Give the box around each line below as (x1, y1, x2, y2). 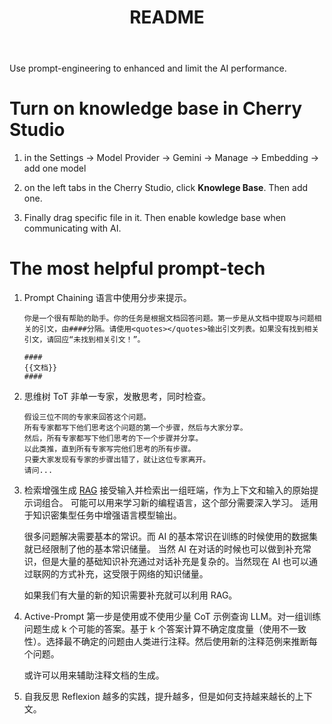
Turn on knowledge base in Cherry (9, 97, 303, 120)
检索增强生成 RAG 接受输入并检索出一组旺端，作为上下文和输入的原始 (23, 484, 311, 496)
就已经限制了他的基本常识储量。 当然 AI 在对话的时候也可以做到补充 (23, 543, 304, 555)
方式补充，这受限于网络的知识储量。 (58, 568, 209, 580)
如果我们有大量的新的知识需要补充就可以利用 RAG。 (23, 589, 238, 601)
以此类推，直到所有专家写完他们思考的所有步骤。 (23, 444, 196, 455)
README (129, 6, 205, 29)
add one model (23, 162, 87, 175)
